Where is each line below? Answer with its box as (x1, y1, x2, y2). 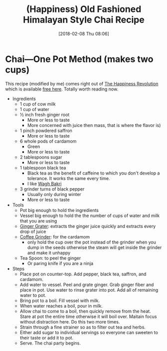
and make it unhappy (27, 249, 71, 255)
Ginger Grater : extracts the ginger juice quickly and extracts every (19, 223, 156, 229)
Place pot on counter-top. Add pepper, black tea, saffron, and (19, 271, 147, 277)
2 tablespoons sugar (19, 154, 62, 160)
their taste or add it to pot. (19, 334, 74, 340)
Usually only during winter (27, 191, 81, 197)
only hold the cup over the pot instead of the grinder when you (27, 239, 156, 245)
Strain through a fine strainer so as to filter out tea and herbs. (19, 324, 146, 330)
